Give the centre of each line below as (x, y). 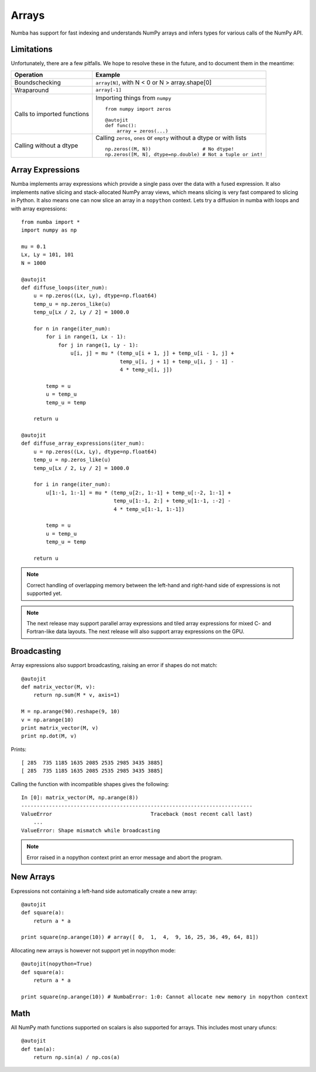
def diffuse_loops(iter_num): (65, 288)
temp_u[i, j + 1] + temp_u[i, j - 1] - (177, 361)
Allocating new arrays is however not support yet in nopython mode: (93, 950)
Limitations (32, 50)
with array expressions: (39, 209)
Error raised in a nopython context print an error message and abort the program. (125, 857)
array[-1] (109, 90)
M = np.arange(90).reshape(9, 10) (71, 712)
